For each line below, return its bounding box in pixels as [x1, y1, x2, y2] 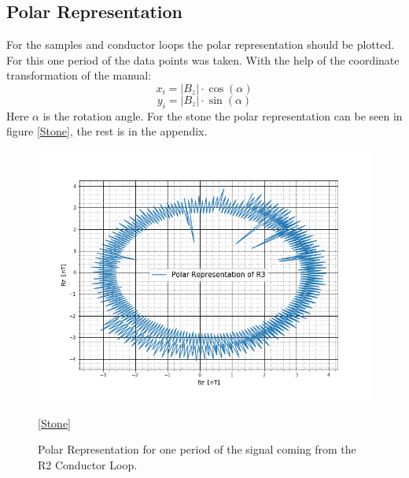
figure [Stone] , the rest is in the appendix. [6, 123, 208, 139]
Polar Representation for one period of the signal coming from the [38, 441, 356, 458]
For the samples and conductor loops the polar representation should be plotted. [6, 36, 395, 53]
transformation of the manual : [6, 67, 152, 83]
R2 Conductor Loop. [38, 456, 138, 472]
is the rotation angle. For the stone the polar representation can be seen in [42, 107, 403, 124]
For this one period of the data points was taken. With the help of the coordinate [6, 51, 400, 68]
